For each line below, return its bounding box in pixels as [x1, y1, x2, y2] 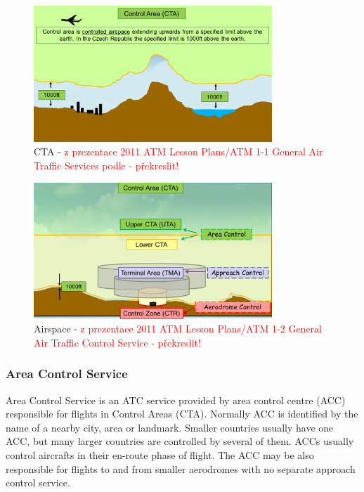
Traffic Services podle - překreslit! [34, 157, 179, 172]
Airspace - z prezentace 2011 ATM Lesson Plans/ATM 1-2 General [34, 321, 322, 336]
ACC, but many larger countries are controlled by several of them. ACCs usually [6, 434, 354, 448]
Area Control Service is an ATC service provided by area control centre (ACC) [6, 392, 346, 407]
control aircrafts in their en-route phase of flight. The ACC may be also [6, 448, 314, 462]
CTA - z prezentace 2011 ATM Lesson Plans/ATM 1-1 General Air [34, 144, 323, 159]
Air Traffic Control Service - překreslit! [34, 335, 201, 349]
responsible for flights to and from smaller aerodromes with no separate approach [6, 461, 356, 476]
